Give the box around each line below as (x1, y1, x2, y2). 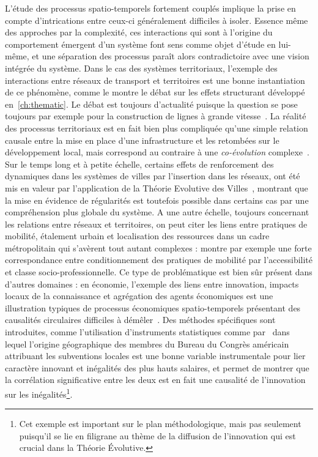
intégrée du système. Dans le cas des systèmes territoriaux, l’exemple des (5, 61, 278, 74)
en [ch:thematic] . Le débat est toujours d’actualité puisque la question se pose (5, 97, 298, 110)
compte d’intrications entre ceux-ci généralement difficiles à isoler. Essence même (5, 13, 308, 26)
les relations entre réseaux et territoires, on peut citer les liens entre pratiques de (5, 217, 308, 230)
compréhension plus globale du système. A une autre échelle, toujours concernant (5, 206, 309, 218)
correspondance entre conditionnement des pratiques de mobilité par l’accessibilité (5, 253, 313, 266)
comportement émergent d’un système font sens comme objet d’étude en (5, 37, 276, 50)
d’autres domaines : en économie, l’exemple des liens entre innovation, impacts (5, 277, 299, 290)
